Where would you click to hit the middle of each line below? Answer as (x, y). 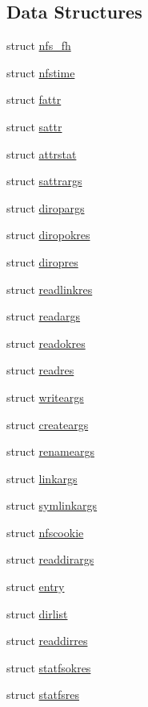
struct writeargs (45, 397)
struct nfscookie (45, 532)
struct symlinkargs (52, 505)
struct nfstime (41, 72)
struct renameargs (50, 451)
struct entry (36, 587)
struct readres (40, 370)
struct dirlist (37, 613)
